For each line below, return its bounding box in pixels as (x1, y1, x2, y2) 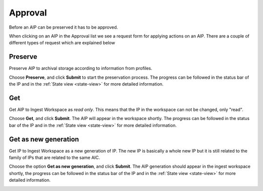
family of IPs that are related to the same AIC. (9, 155, 100, 160)
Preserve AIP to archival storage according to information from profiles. (9, 66, 152, 71)
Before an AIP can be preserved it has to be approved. (9, 24, 118, 30)
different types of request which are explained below (9, 40, 115, 46)
